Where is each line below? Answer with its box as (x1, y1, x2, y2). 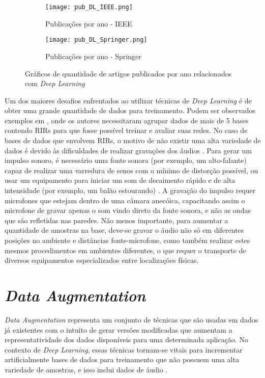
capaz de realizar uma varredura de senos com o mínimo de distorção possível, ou (5, 165, 258, 175)
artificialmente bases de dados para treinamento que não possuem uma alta (5, 354, 239, 365)
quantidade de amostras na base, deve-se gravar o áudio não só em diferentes (5, 225, 244, 235)
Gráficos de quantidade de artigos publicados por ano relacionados (25, 68, 232, 78)
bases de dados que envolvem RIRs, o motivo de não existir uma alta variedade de (5, 135, 261, 146)
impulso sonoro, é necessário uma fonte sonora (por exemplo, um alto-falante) (5, 155, 247, 166)
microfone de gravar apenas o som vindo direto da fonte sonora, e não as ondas (5, 205, 251, 215)
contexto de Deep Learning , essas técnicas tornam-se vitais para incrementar (5, 344, 243, 355)
